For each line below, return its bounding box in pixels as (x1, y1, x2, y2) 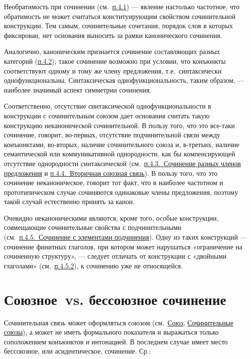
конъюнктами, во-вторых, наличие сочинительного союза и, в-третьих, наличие (4, 139, 239, 149)
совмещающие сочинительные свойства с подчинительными (4, 222, 181, 232)
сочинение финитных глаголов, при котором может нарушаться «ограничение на (4, 241, 243, 251)
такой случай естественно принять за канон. (4, 196, 135, 207)
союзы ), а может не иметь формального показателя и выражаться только (4, 327, 219, 337)
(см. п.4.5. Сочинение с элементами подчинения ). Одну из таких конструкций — (4, 232, 247, 242)
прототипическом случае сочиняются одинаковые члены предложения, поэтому (4, 187, 238, 197)
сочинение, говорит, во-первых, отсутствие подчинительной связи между (4, 130, 220, 140)
